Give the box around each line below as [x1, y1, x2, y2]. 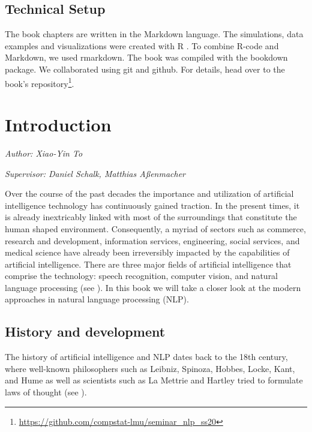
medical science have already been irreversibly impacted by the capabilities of [5, 246, 290, 259]
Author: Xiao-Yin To [5, 146, 83, 159]
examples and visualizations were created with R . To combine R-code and [5, 39, 279, 52]
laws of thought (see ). [5, 386, 87, 398]
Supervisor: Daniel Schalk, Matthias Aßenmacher [5, 167, 186, 179]
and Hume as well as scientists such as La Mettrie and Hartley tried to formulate [5, 374, 303, 386]
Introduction [5, 112, 112, 137]
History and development [5, 322, 166, 341]
